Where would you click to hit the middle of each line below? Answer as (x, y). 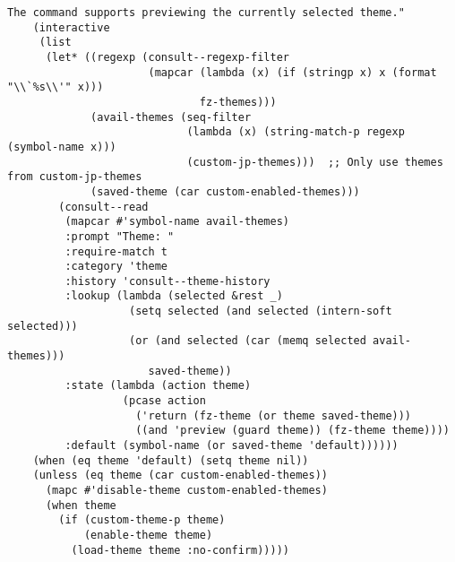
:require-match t (116, 251)
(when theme (81, 505)
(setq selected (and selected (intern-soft (261, 311)
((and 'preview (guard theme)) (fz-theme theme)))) (292, 431)
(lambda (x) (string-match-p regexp (296, 132)
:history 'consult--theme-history (167, 281)
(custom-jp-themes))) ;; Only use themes (315, 162)
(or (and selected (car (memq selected (248, 341)
